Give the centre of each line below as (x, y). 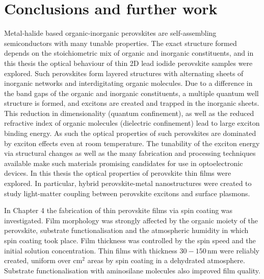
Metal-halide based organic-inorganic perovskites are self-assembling (110, 33)
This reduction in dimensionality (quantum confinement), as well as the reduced (129, 113)
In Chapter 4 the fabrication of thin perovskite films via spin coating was (118, 210)
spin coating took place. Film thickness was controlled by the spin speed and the (130, 240)
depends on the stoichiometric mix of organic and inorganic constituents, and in (129, 53)
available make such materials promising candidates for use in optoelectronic (124, 163)
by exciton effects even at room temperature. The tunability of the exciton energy (132, 143)
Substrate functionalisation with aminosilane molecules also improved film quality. (132, 270)
